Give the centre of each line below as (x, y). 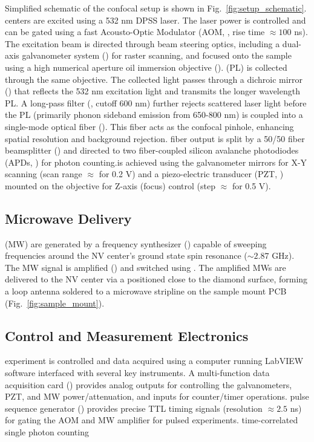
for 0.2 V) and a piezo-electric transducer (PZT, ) (191, 174)
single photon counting (47, 432)
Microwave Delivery (68, 218)
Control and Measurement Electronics (127, 335)
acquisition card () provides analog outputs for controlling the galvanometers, (149, 384)
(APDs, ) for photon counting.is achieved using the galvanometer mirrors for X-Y (156, 162)
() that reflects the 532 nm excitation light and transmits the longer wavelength (152, 91)
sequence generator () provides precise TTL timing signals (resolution (134, 408)
